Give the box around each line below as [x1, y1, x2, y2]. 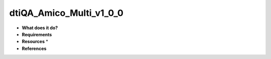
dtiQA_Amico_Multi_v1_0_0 [9, 7, 124, 18]
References [22, 45, 47, 52]
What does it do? [22, 25, 58, 31]
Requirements [22, 31, 52, 37]
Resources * [22, 39, 49, 45]
